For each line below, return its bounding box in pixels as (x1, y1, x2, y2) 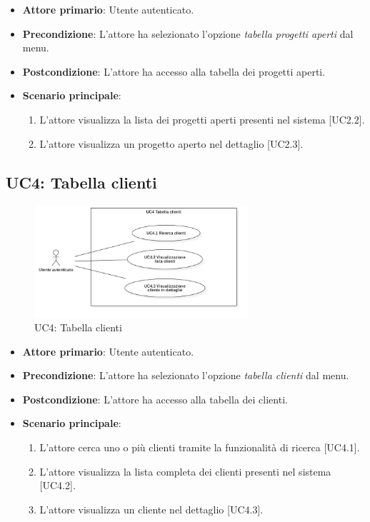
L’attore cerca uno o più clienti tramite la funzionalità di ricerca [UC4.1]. (39, 440, 360, 455)
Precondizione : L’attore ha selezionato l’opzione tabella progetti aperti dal (22, 26, 354, 41)
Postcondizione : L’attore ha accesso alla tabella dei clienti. (22, 391, 288, 406)
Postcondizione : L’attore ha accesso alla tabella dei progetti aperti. (22, 64, 326, 79)
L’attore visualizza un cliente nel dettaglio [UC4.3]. (39, 501, 264, 516)
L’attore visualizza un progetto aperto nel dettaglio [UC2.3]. (39, 136, 304, 151)
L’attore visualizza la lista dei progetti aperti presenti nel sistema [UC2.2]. (39, 111, 365, 126)
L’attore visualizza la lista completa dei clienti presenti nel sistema (39, 463, 331, 478)
